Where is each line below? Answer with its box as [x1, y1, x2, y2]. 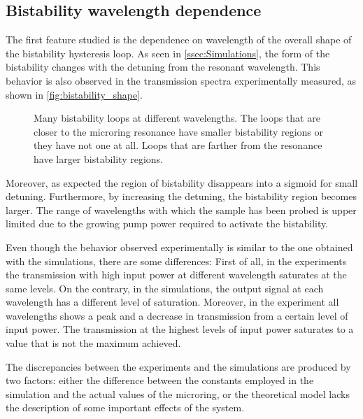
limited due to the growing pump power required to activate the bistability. [6, 216, 329, 231]
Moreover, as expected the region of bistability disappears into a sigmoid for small [6, 175, 358, 190]
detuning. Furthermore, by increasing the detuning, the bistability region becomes [6, 189, 357, 204]
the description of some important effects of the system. [6, 400, 245, 415]
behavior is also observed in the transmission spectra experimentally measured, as [6, 73, 357, 87]
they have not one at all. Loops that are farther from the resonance [34, 138, 322, 152]
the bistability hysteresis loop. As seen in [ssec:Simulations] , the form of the [6, 45, 330, 60]
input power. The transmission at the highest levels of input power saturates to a [6, 322, 354, 336]
